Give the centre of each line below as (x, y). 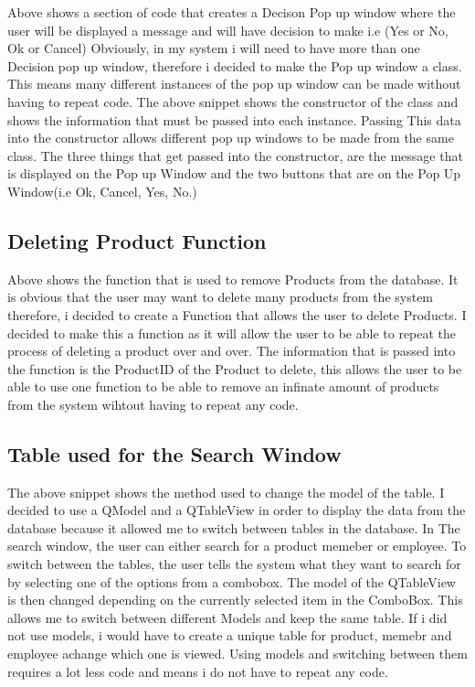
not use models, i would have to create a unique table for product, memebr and (230, 635)
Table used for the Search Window (174, 453)
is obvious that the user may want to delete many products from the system (221, 297)
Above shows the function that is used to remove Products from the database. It (233, 279)
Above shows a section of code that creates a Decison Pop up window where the (232, 12)
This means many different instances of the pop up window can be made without (234, 84)
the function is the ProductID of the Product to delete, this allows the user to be (235, 368)
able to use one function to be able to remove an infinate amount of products (223, 386)
